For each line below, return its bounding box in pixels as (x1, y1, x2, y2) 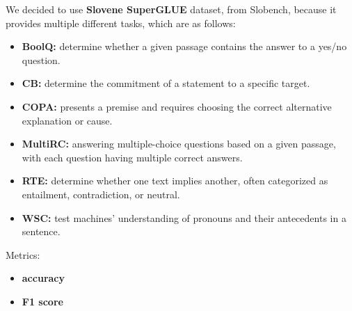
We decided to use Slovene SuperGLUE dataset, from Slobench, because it (6, 2, 337, 16)
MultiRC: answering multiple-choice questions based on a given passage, (22, 136, 336, 151)
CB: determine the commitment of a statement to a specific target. (22, 76, 310, 90)
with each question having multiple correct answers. (22, 150, 243, 164)
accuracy (22, 271, 65, 285)
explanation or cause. (22, 113, 113, 127)
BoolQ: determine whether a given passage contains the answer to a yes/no (22, 39, 347, 54)
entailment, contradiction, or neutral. (22, 186, 180, 201)
